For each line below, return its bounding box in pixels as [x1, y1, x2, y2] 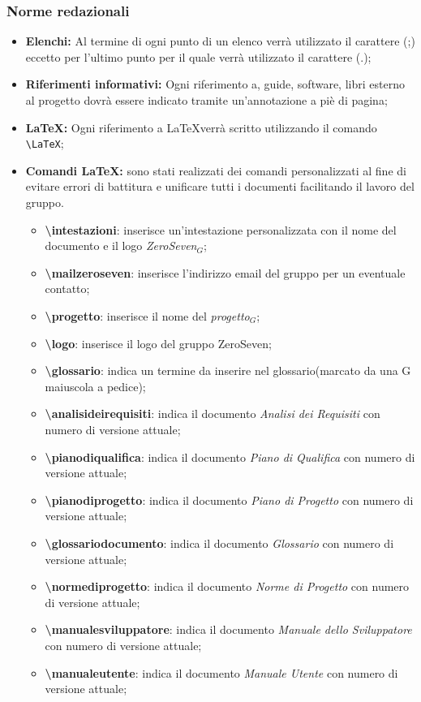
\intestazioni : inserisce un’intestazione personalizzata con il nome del [45, 221, 397, 238]
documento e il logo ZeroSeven [45, 237, 197, 254]
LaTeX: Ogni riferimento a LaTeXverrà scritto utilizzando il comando [25, 118, 377, 136]
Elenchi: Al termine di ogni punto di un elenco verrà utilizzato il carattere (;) [25, 32, 415, 50]
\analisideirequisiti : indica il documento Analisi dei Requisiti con [45, 405, 380, 422]
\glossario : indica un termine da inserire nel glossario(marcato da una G [45, 362, 411, 379]
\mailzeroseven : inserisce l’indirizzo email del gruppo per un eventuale [45, 264, 406, 281]
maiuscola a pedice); [45, 377, 146, 394]
